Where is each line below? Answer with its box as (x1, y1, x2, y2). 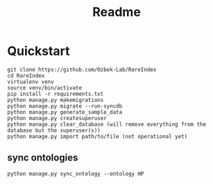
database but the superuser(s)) (7, 126, 101, 134)
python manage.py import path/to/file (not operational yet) (7, 133, 188, 140)
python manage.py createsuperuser (7, 115, 108, 122)
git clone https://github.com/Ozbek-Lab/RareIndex (7, 66, 157, 73)
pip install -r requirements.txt (7, 90, 104, 97)
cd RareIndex (7, 72, 45, 79)
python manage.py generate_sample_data (7, 108, 123, 115)
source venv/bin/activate (7, 84, 82, 91)
